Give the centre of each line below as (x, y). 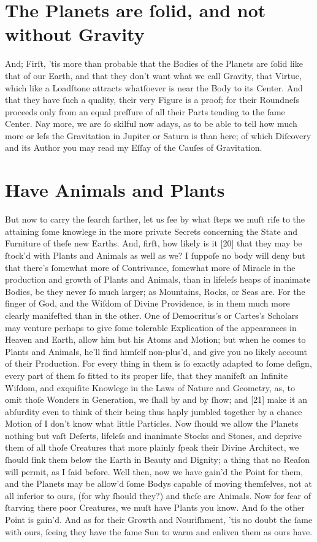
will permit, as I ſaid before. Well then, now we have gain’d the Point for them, (154, 471)
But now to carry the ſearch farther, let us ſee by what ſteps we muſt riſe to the (155, 219)
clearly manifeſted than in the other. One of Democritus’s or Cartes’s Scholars (152, 315)
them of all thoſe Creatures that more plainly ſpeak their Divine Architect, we (152, 447)
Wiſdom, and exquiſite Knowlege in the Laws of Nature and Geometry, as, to (150, 387)
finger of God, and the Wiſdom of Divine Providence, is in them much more (147, 303)
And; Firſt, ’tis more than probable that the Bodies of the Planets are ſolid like (154, 63)
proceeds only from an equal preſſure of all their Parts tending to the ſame (145, 111)
